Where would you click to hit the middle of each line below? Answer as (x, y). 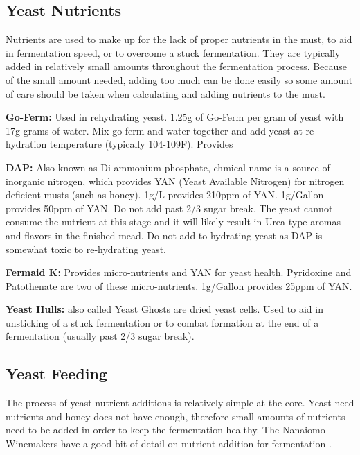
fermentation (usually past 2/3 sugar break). (100, 336)
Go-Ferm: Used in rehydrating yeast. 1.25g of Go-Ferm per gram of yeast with (175, 117)
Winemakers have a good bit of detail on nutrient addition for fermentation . (169, 444)
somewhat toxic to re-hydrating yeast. (86, 249)
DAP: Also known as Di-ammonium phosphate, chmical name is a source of (168, 167)
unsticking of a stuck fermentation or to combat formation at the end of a (162, 322)
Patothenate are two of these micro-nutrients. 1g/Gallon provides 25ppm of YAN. (179, 285)
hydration (26, 144)
